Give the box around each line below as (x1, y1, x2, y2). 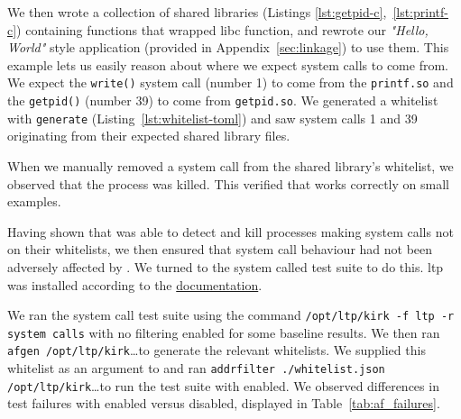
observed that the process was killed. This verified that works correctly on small (7, 174, 449, 193)
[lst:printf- (392, 3, 448, 21)
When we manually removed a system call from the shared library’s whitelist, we (7, 156, 454, 175)
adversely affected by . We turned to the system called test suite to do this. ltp (7, 257, 444, 276)
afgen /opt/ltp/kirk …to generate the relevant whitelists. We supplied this (7, 341, 426, 360)
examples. (7, 192, 61, 211)
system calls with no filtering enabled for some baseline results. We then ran (7, 323, 440, 342)
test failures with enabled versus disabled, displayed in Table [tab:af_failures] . (7, 394, 440, 413)
